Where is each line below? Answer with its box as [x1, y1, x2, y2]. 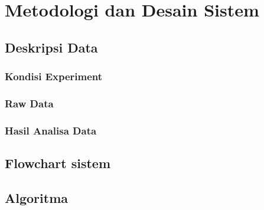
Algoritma [5, 188, 68, 206]
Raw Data [5, 96, 54, 110]
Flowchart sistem [5, 154, 111, 172]
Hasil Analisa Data [5, 123, 97, 137]
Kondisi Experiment [5, 69, 103, 84]
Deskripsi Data [5, 38, 98, 56]
